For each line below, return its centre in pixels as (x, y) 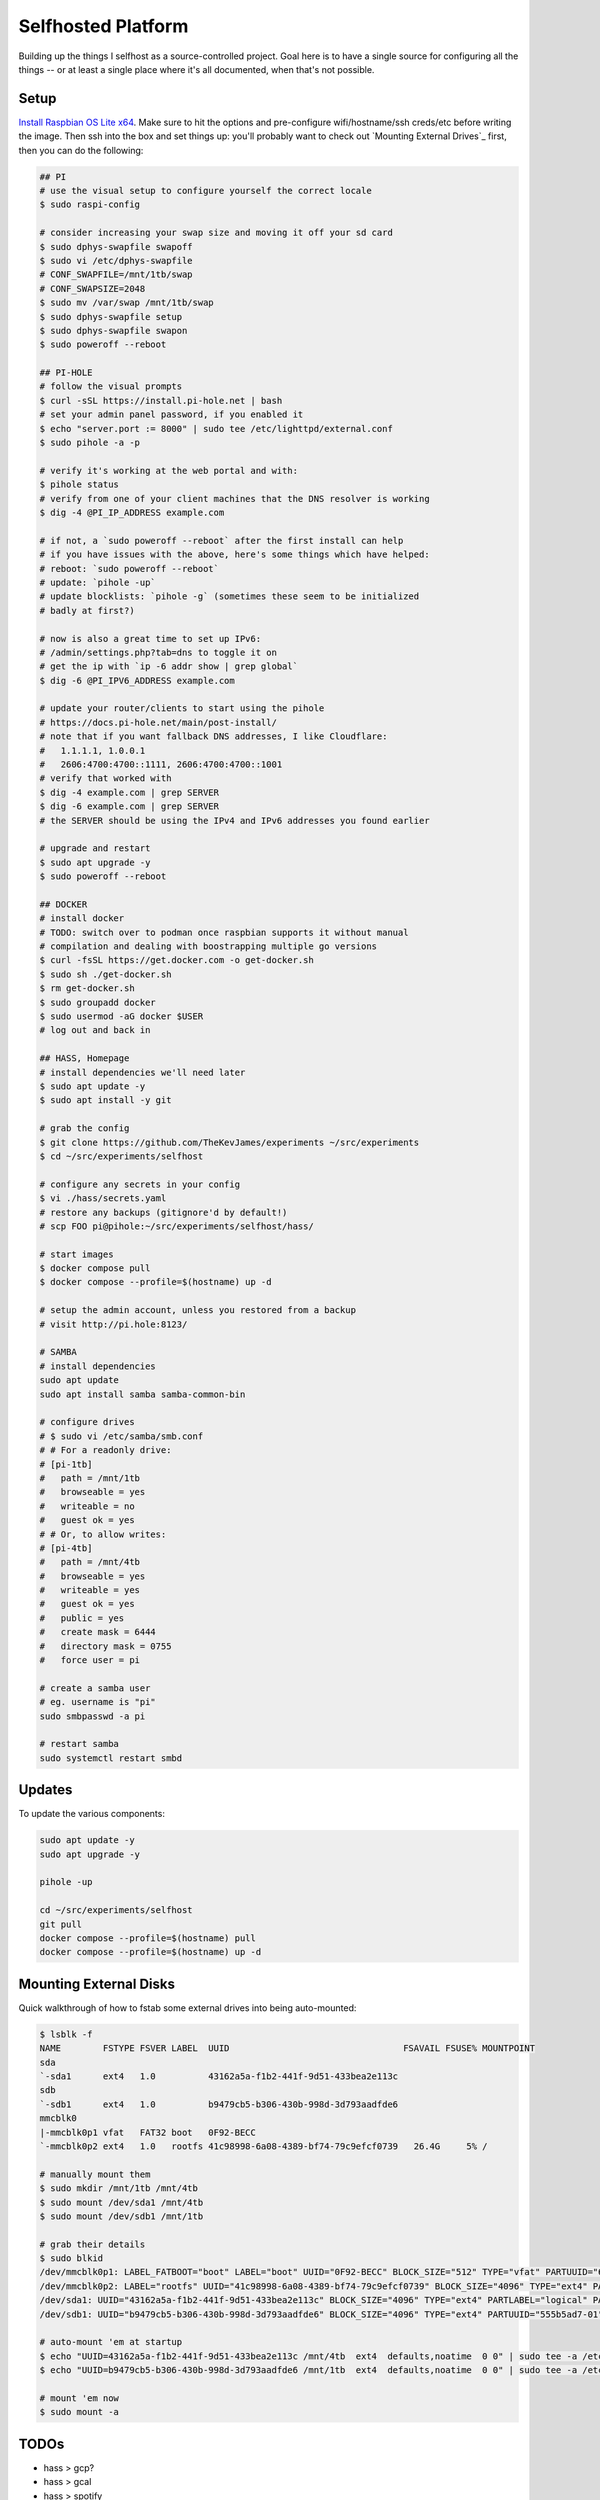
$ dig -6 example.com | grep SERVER (129, 806)
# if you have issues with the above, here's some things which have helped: (234, 554)
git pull (61, 1924)
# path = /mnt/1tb (89, 1478)
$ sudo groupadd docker (98, 1002)
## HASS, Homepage (84, 1058)
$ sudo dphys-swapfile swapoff (116, 246)
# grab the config (84, 1128)
